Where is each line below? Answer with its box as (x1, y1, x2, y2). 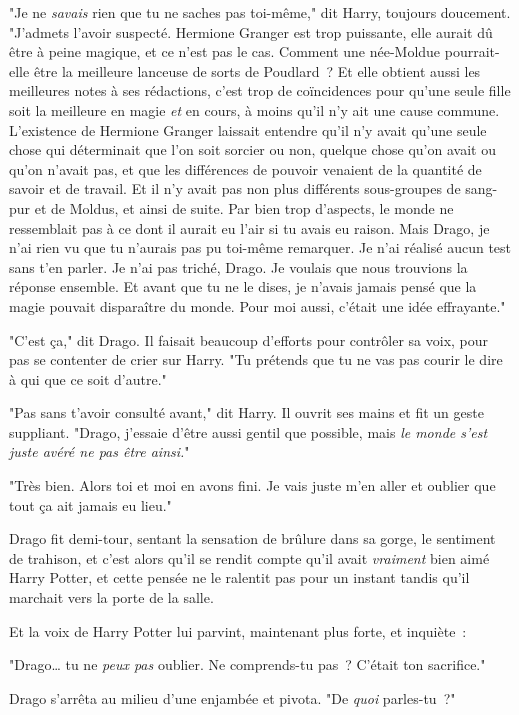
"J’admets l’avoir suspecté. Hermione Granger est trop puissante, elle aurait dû (9, 21, 493, 42)
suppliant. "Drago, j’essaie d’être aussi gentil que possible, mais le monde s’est (9, 421, 488, 442)
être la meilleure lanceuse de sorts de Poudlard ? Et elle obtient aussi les (33, 60, 481, 81)
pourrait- (444, 41, 500, 62)
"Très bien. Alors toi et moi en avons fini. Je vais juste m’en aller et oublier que (9, 475, 496, 496)
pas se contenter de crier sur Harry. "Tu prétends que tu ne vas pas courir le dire (9, 349, 503, 370)
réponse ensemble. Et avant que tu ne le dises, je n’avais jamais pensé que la (9, 276, 477, 297)
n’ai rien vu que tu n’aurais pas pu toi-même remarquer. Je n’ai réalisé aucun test (9, 237, 512, 258)
